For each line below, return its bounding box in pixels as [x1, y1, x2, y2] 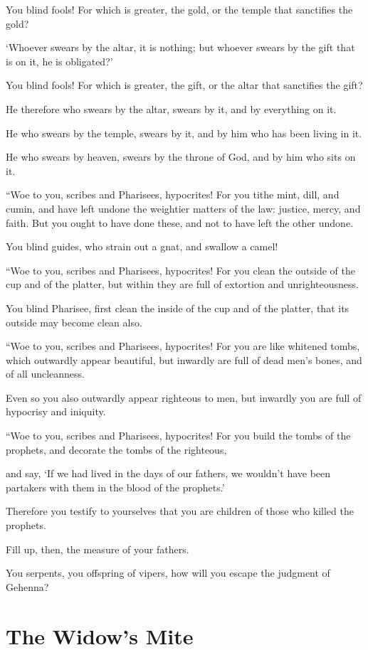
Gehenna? [6, 579, 49, 594]
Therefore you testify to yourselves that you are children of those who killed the [6, 504, 354, 518]
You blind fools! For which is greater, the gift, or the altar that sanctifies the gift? [6, 78, 363, 92]
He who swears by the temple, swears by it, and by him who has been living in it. [6, 125, 362, 140]
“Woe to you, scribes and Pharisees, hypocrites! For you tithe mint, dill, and [6, 187, 340, 202]
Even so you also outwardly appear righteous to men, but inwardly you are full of [6, 390, 362, 405]
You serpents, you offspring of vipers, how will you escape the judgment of [6, 565, 330, 580]
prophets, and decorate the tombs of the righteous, [6, 442, 227, 457]
